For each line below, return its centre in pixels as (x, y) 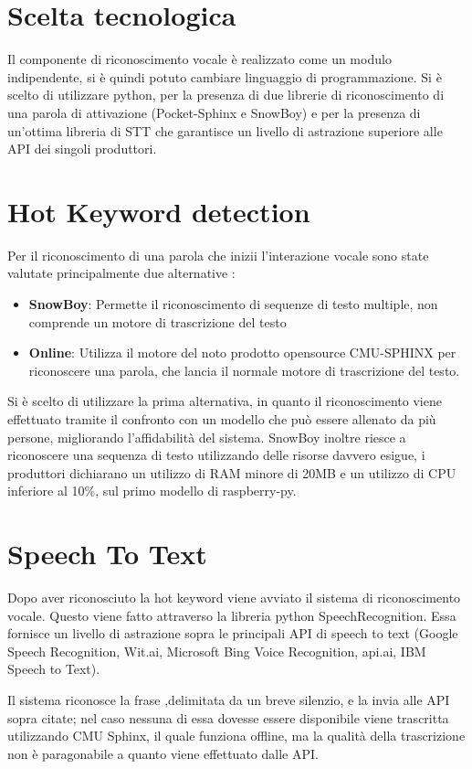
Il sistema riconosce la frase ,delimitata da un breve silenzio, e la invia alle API (229, 700)
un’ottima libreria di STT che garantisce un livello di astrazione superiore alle (225, 130)
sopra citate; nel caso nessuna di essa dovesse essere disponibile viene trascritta (228, 717)
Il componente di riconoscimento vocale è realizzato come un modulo (199, 59)
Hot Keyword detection (159, 211)
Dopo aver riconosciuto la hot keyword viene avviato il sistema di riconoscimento (234, 598)
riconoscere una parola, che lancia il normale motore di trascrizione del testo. (244, 370)
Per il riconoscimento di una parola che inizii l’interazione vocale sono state (218, 255)
